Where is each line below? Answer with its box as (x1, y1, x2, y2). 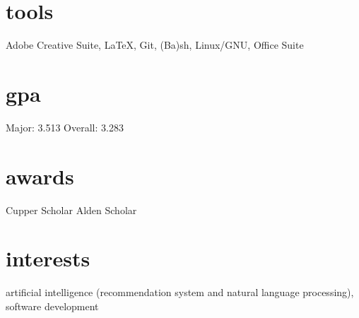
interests (6, 244, 90, 273)
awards (6, 161, 74, 190)
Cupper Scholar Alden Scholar (6, 202, 137, 217)
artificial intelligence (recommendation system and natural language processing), (6, 285, 354, 300)
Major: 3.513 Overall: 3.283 (6, 119, 124, 134)
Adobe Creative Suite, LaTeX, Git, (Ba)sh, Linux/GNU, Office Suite (6, 37, 304, 52)
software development (6, 298, 99, 313)
